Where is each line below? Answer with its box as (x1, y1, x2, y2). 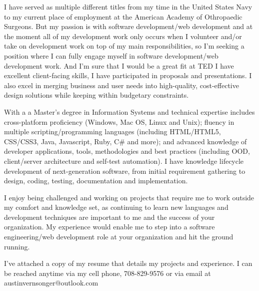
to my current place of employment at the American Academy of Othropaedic (4, 11, 242, 22)
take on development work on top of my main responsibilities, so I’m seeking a (4, 41, 244, 51)
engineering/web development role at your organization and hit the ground (4, 231, 233, 242)
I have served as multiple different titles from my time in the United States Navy (4, 2, 252, 12)
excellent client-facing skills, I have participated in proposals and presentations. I (4, 70, 252, 81)
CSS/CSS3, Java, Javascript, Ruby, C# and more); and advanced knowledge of (4, 136, 247, 146)
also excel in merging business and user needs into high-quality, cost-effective (4, 80, 239, 90)
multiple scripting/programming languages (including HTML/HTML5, (4, 126, 221, 137)
